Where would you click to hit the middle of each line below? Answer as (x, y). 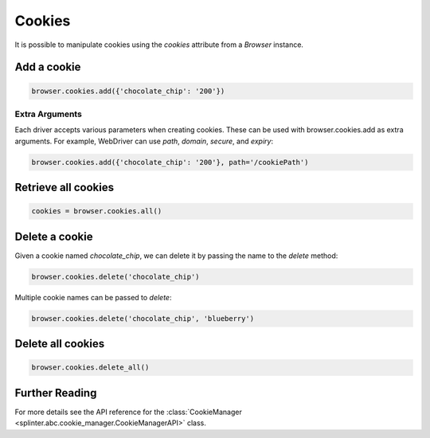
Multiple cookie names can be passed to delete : (93, 297)
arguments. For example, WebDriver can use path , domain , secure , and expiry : (144, 141)
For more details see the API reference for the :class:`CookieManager (128, 412)
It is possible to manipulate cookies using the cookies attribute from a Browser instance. (159, 45)
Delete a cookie (54, 236)
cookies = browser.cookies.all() (97, 211)
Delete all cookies (60, 344)
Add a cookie (48, 67)
